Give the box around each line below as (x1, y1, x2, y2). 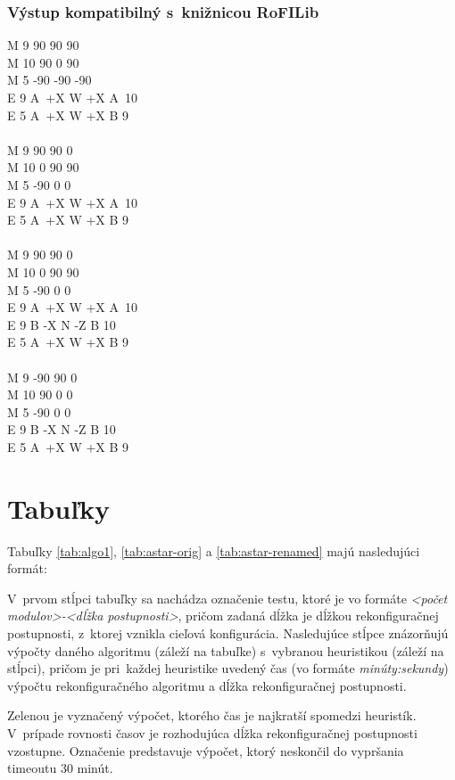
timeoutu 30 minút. (7, 759, 113, 777)
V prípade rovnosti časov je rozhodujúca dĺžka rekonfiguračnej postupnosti (7, 723, 418, 742)
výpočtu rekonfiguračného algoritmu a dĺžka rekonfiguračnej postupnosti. (7, 676, 407, 694)
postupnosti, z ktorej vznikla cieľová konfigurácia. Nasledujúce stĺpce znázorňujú (7, 623, 449, 642)
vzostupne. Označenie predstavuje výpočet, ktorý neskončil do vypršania (7, 741, 404, 759)
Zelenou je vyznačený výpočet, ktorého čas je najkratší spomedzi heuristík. (7, 706, 417, 725)
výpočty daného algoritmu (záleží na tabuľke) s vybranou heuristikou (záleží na (7, 641, 444, 660)
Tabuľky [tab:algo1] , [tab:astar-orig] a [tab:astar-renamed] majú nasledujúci (7, 541, 420, 560)
